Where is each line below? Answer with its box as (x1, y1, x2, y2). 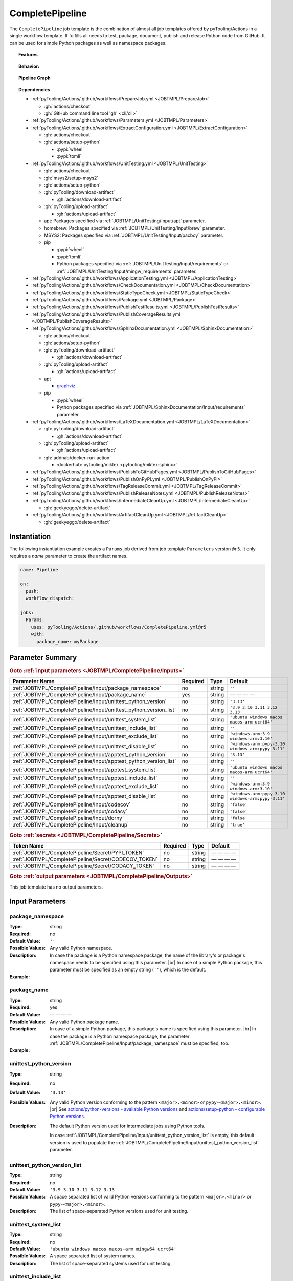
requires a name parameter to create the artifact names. (9, 553, 128, 559)
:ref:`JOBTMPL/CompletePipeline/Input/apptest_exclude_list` (12, 783, 159, 790)
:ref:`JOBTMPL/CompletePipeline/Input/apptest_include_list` (12, 774, 157, 781)
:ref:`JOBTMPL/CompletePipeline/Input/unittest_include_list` (12, 725, 157, 732)
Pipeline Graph (18, 75, 51, 81)
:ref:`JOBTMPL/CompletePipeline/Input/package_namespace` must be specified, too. (50, 1040, 230, 1046)
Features (18, 51, 38, 57)
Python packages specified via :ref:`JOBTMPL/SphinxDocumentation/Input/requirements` (57, 404, 245, 410)
